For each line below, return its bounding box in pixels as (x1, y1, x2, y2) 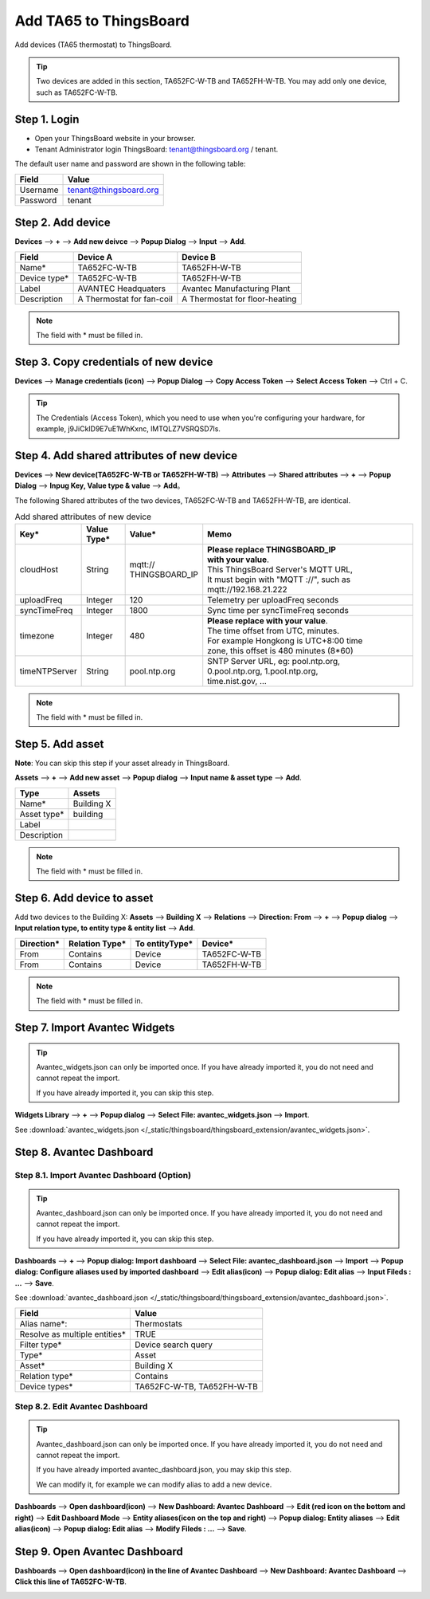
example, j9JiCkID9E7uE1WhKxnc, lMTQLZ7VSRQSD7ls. (36, 424, 221, 434)
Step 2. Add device (14, 216, 111, 230)
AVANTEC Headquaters (77, 283, 166, 294)
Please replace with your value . (207, 615, 328, 626)
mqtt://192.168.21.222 (207, 583, 288, 595)
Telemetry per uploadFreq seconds (207, 594, 339, 605)
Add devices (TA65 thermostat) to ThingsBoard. (14, 40, 173, 49)
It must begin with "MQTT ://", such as (207, 574, 350, 585)
